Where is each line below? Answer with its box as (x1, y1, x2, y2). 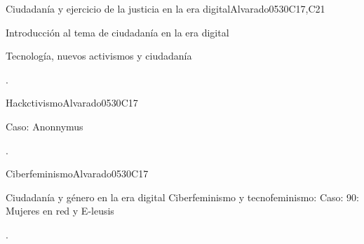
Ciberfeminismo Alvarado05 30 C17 (6, 166, 149, 181)
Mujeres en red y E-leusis (6, 203, 114, 218)
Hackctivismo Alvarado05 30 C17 (6, 95, 138, 110)
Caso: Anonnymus (6, 118, 83, 133)
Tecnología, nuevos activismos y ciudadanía (6, 48, 192, 63)
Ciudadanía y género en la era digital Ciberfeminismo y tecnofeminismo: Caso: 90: (6, 189, 359, 204)
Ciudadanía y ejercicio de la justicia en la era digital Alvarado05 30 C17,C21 (6, 1, 325, 15)
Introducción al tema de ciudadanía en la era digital (6, 25, 229, 39)
